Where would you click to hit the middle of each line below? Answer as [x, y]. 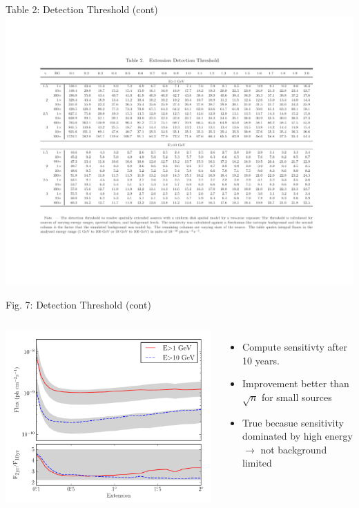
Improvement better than [296, 383]
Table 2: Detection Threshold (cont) [82, 9]
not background [294, 449]
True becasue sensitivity [293, 422]
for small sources [297, 397]
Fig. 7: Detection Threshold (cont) [78, 304]
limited [257, 463]
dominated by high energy [298, 436]
